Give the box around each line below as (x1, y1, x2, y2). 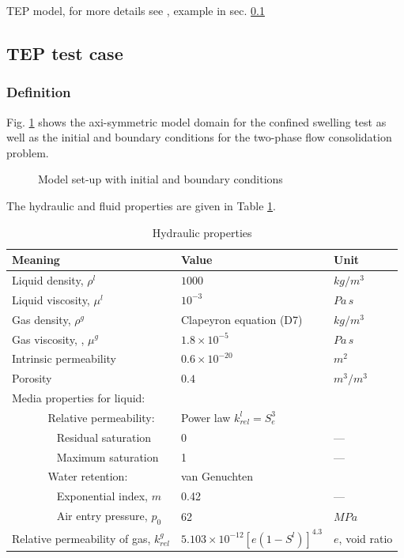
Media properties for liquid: (12, 390, 145, 406)
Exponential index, (56, 488, 149, 504)
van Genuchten (180, 468, 254, 484)
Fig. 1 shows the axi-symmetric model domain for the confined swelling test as (6, 113, 387, 130)
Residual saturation (56, 428, 152, 445)
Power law (180, 409, 231, 425)
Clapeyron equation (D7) (180, 311, 303, 327)
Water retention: (47, 468, 128, 484)
